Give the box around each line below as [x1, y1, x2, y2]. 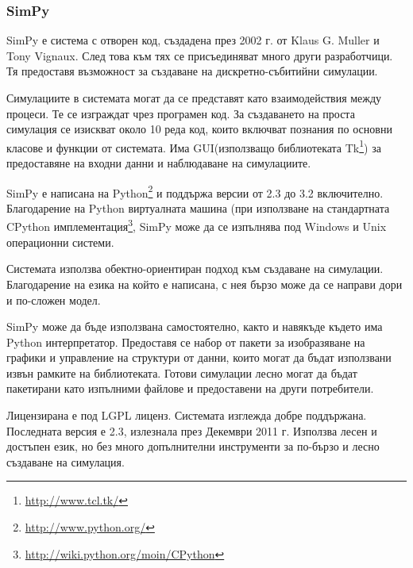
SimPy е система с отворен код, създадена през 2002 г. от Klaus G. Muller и [6, 32, 380, 48]
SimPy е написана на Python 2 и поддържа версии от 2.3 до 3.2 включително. [6, 182, 384, 201]
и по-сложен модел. [6, 291, 101, 308]
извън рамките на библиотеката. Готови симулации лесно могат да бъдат [6, 364, 357, 381]
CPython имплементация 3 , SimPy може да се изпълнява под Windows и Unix [6, 216, 387, 235]
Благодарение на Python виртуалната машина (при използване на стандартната [6, 199, 390, 216]
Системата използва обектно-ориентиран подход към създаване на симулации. [6, 260, 384, 277]
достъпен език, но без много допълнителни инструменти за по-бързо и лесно [6, 438, 380, 455]
